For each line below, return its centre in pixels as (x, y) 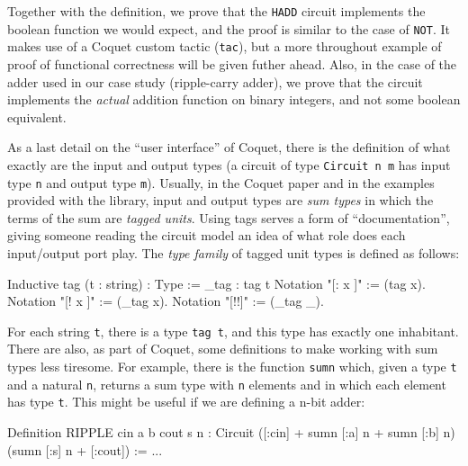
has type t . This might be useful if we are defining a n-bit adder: (186, 402)
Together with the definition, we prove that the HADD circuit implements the (216, 11)
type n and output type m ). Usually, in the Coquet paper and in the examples (221, 182)
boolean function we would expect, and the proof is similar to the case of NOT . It (229, 28)
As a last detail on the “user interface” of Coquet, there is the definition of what (229, 147)
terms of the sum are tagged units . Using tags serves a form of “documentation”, (229, 217)
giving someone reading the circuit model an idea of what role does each (207, 235)
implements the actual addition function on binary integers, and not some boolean (234, 99)
